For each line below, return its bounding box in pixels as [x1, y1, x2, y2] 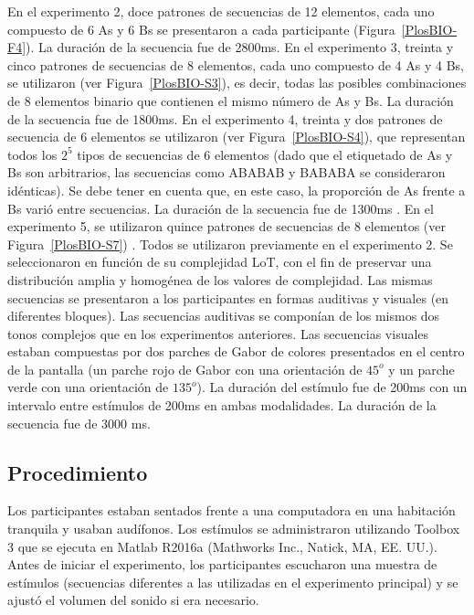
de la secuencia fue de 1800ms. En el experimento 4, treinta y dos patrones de [7, 109, 443, 128]
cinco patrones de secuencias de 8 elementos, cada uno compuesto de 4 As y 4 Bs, [7, 55, 464, 74]
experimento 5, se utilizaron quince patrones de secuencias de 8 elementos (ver [7, 217, 446, 236]
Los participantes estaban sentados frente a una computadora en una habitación [7, 501, 456, 520]
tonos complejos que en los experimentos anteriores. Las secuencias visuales [7, 323, 429, 343]
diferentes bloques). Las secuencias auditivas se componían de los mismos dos [7, 306, 440, 325]
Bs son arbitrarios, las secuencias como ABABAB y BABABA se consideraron [7, 163, 446, 182]
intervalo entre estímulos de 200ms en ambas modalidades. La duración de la [7, 396, 437, 415]
